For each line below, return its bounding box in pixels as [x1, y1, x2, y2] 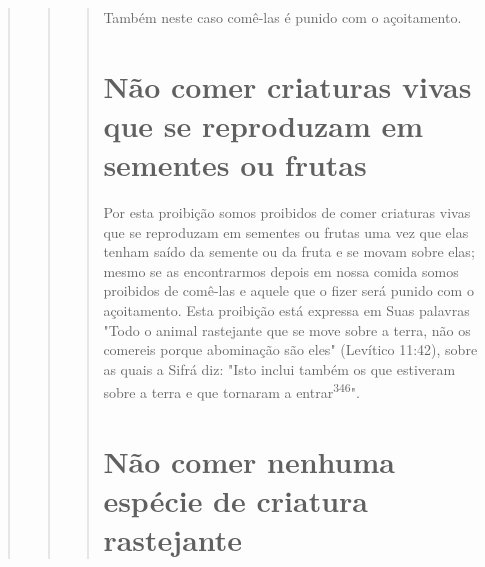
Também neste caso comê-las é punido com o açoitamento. [103, 7, 462, 27]
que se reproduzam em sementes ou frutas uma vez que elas [103, 221, 469, 242]
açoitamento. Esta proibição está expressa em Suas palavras [103, 300, 470, 321]
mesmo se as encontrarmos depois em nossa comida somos [103, 260, 459, 281]
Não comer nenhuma [103, 440, 395, 481]
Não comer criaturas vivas [103, 65, 472, 106]
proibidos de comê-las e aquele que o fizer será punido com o [103, 280, 474, 301]
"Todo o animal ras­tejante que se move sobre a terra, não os [103, 319, 471, 340]
